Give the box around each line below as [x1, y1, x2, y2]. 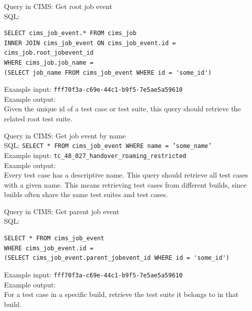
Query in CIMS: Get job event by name [4, 130, 126, 140]
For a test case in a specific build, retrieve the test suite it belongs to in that [4, 289, 238, 299]
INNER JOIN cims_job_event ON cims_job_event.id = [4, 39, 176, 47]
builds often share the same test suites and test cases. [4, 189, 168, 200]
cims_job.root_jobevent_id [4, 49, 93, 57]
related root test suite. [4, 113, 72, 123]
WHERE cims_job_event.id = [4, 244, 93, 252]
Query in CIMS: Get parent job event [4, 206, 119, 216]
